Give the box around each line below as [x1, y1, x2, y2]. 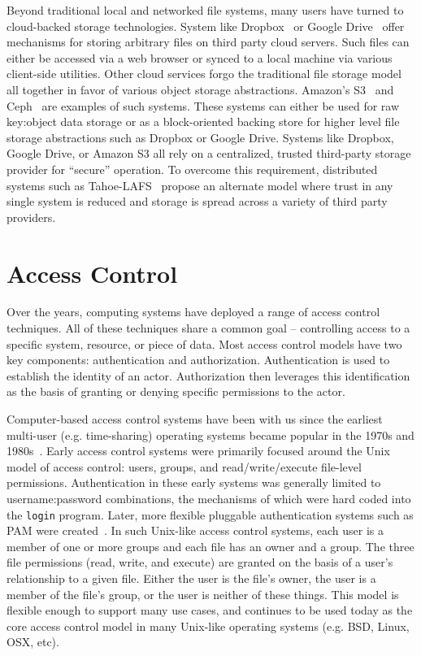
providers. [7, 208, 56, 225]
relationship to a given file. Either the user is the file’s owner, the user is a [7, 570, 376, 586]
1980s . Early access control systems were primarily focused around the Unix [7, 442, 390, 459]
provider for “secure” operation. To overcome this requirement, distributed [7, 160, 378, 177]
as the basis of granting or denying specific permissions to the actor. [7, 383, 345, 400]
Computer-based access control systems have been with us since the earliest [7, 411, 383, 427]
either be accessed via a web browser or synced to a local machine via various [7, 49, 393, 66]
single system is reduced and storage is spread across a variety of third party [7, 193, 388, 210]
